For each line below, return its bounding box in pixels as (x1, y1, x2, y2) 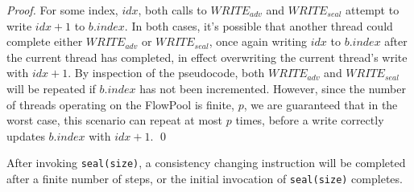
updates (6, 127, 45, 144)
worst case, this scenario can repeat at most (6, 112, 223, 129)
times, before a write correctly (235, 112, 384, 129)
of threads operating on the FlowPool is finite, (6, 96, 234, 112)
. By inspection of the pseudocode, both (68, 64, 265, 81)
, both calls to (138, 2, 207, 18)
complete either (6, 33, 83, 50)
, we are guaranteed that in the (243, 96, 398, 112)
